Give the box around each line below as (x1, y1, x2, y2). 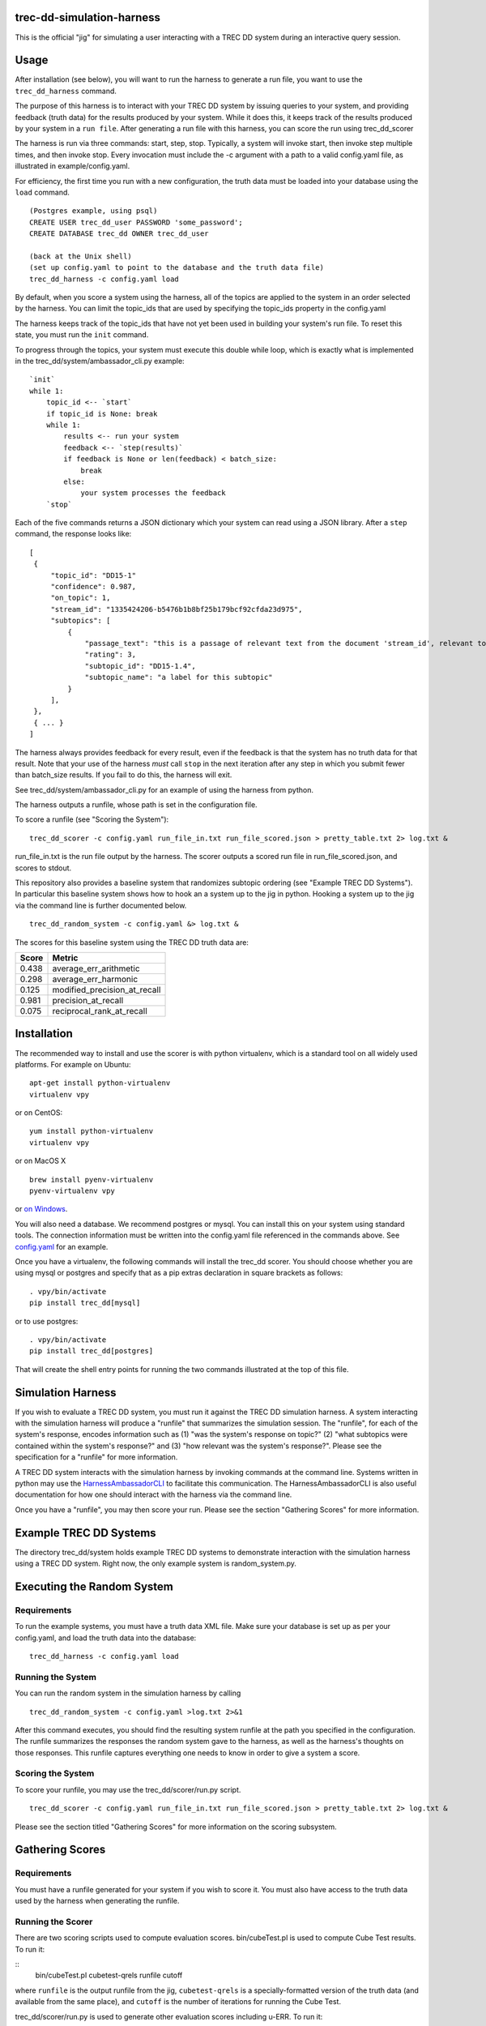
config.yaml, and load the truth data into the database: (15, 1633, 197, 1643)
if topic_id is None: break (45, 409, 158, 418)
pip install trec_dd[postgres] (29, 1346, 154, 1356)
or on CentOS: (15, 1108, 63, 1118)
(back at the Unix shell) (29, 251, 133, 261)
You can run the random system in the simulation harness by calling (15, 1688, 241, 1698)
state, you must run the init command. (15, 330, 149, 340)
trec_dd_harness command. (15, 86, 117, 96)
